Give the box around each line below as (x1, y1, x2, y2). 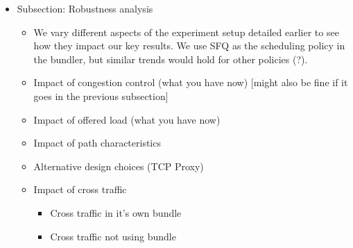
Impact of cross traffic (33, 182, 127, 197)
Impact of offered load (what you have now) (33, 112, 221, 126)
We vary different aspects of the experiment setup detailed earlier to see (33, 24, 339, 39)
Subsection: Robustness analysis (17, 1, 153, 15)
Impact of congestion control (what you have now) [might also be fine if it (33, 75, 348, 90)
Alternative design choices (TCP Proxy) (33, 158, 204, 173)
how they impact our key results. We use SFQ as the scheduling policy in (33, 38, 345, 53)
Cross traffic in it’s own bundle (50, 205, 182, 220)
